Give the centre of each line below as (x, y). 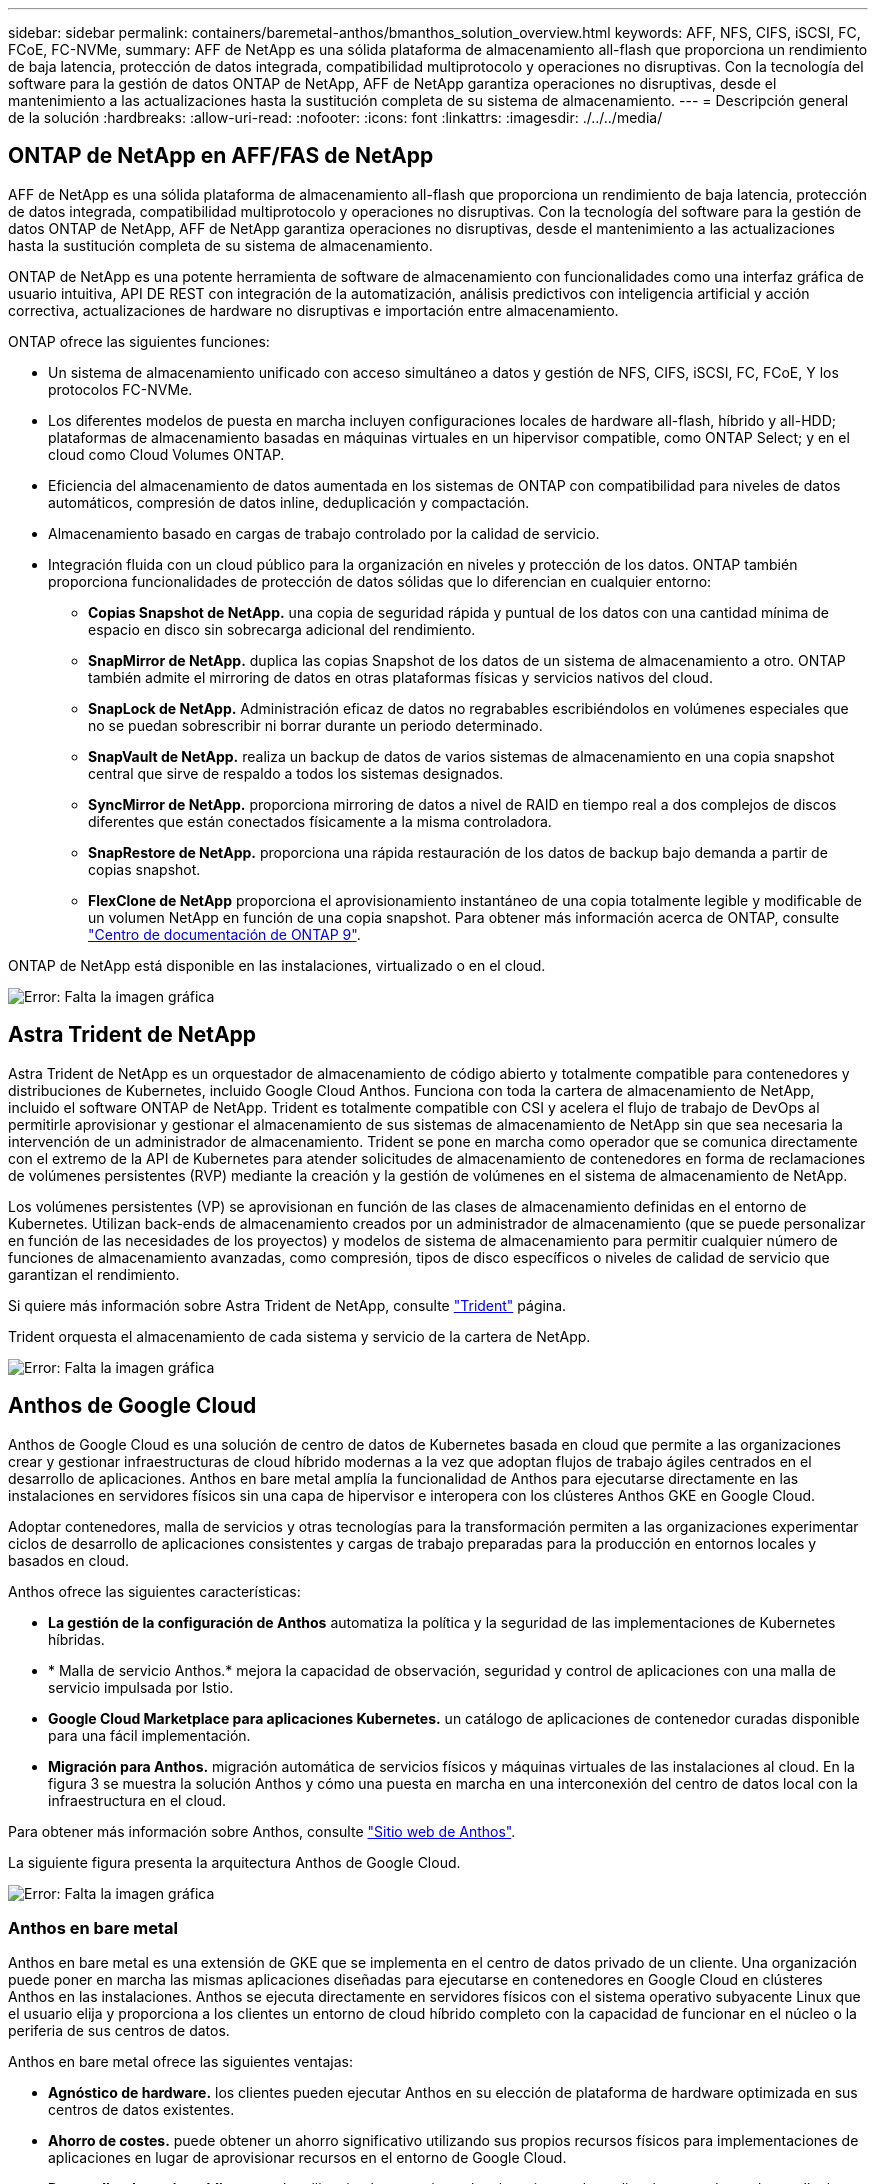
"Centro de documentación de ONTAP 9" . (224, 934)
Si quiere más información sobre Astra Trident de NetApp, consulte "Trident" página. (287, 1305)
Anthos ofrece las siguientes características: (154, 1591)
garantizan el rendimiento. (94, 1274)
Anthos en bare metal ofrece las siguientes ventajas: (180, 2062)
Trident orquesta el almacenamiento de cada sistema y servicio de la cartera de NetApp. (299, 1336)
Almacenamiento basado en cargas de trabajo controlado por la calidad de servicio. (324, 533)
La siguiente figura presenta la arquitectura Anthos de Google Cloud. (234, 1862)
